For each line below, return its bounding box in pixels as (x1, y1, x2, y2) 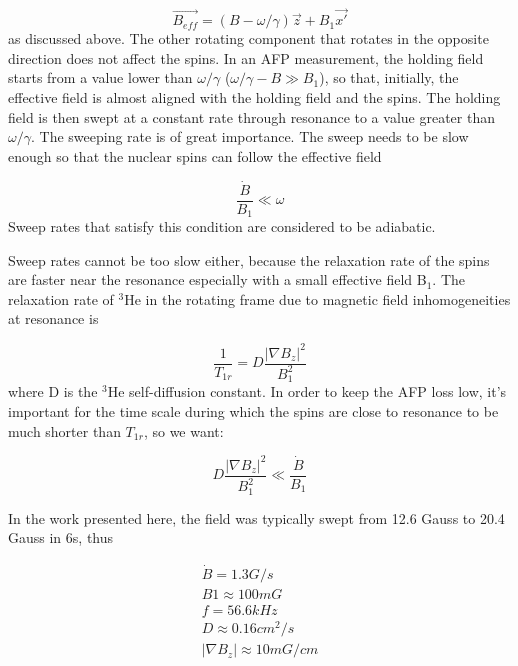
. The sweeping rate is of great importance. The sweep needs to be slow (30, 126, 469, 147)
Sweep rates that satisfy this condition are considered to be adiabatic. (8, 216, 436, 237)
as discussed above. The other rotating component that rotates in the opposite (8, 28, 489, 49)
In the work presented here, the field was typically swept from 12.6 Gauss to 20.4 (8, 507, 505, 528)
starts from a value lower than (8, 67, 193, 88)
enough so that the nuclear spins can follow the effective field (8, 145, 382, 166)
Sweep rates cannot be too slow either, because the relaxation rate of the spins (8, 249, 490, 270)
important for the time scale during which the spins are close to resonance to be (8, 401, 499, 422)
